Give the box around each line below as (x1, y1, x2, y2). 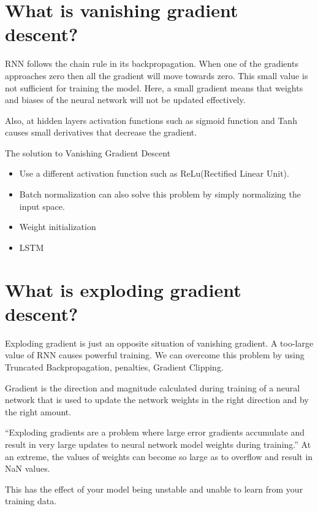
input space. (19, 199, 65, 212)
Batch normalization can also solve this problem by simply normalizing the (19, 188, 301, 201)
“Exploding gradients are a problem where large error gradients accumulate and (5, 426, 305, 439)
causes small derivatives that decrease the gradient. (5, 126, 197, 139)
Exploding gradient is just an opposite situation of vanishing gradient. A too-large (5, 336, 314, 349)
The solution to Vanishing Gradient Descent (5, 146, 171, 159)
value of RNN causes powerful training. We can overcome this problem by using (5, 348, 305, 361)
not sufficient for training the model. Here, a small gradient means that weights (5, 81, 303, 94)
